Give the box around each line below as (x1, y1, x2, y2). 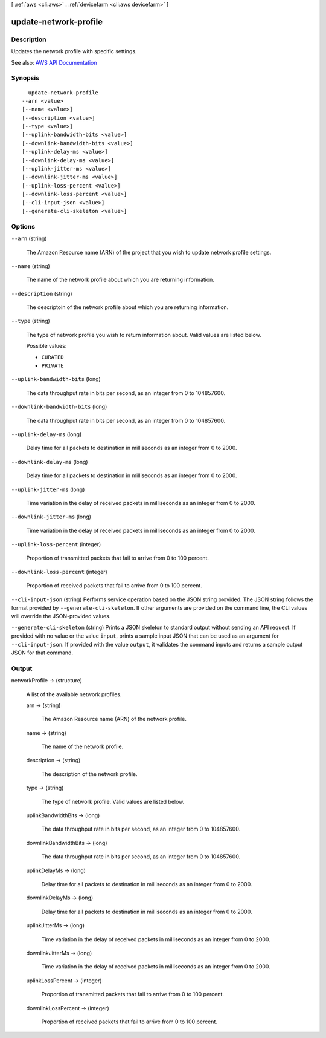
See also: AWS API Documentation (11, 59, 97, 66)
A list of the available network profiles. (26, 690, 122, 698)
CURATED (41, 354, 65, 361)
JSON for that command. (11, 649, 74, 656)
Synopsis (11, 74, 39, 82)
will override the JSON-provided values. (11, 613, 111, 620)
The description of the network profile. (41, 770, 138, 777)
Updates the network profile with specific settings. (11, 48, 137, 55)
